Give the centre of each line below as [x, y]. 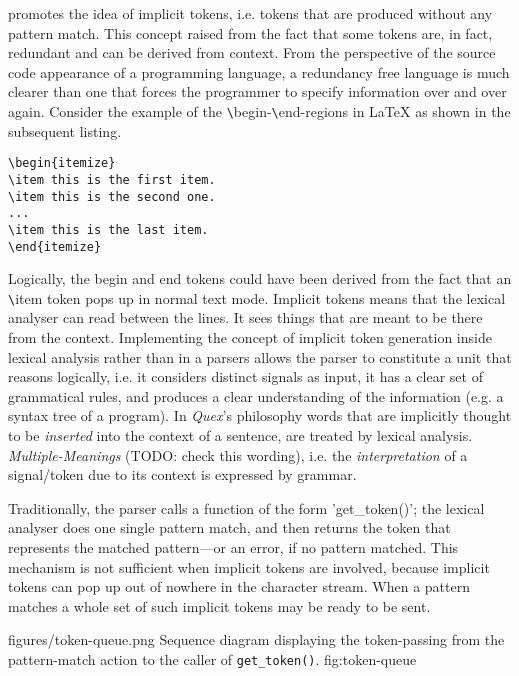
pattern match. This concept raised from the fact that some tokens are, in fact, [250, 32]
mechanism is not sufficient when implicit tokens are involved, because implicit [249, 566]
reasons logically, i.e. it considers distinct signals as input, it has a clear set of [245, 376]
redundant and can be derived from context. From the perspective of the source [252, 52]
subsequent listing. [65, 130]
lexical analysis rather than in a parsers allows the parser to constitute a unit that [260, 356]
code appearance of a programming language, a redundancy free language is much [259, 71]
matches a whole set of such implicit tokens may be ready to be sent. [219, 605]
